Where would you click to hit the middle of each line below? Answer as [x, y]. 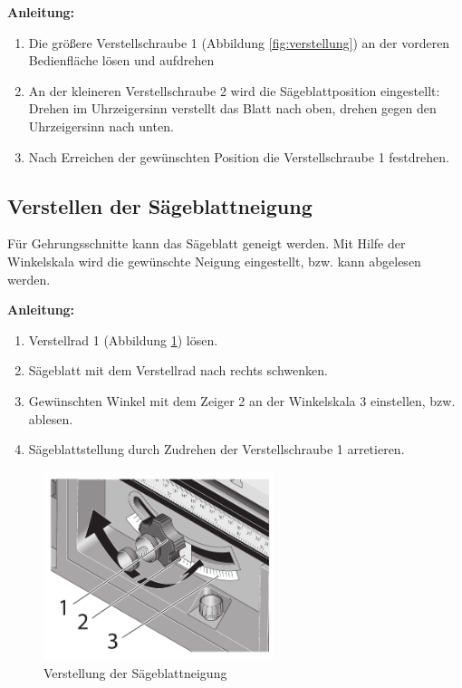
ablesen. [51, 418]
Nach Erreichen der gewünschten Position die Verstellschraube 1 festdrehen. [239, 156]
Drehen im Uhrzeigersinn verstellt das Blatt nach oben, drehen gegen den [232, 108]
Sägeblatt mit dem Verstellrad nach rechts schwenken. [178, 370]
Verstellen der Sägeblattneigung [160, 205]
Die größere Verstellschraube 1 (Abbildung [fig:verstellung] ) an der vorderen [239, 42]
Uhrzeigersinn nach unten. [101, 126]
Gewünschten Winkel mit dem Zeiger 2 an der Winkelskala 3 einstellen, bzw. [242, 400]
